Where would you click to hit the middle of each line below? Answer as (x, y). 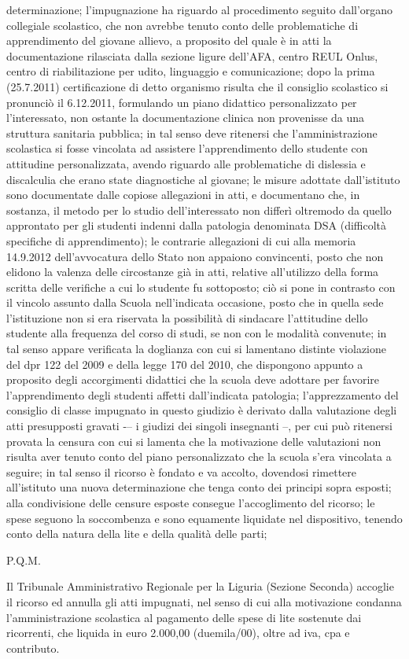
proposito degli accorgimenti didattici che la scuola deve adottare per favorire (193, 379)
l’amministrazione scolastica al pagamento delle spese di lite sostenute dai (184, 617)
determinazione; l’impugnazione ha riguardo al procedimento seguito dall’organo (200, 9)
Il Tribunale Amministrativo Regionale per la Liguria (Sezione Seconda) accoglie (200, 586)
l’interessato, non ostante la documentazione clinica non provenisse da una (186, 118)
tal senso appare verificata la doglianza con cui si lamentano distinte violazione (196, 349)
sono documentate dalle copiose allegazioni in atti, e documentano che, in (183, 195)
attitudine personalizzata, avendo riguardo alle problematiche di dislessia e (186, 163)
